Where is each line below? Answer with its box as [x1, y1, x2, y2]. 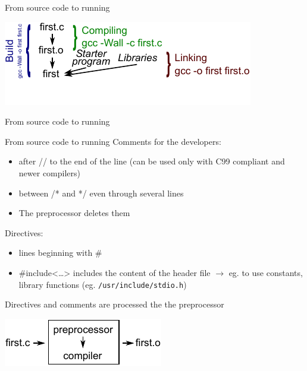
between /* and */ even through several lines [18, 186, 184, 199]
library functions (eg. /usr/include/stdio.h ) [18, 278, 187, 290]
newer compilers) [18, 166, 80, 179]
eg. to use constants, [228, 266, 303, 278]
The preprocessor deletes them [18, 207, 130, 219]
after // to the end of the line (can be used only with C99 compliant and [18, 155, 285, 167]
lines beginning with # [18, 246, 102, 259]
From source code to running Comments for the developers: [5, 135, 221, 147]
